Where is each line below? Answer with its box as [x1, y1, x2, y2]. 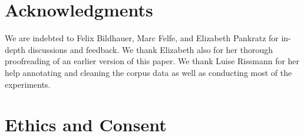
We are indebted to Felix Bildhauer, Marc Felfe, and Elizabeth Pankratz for [5, 32, 279, 44]
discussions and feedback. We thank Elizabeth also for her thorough [28, 43, 273, 55]
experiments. [5, 78, 51, 90]
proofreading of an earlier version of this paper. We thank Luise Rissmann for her [5, 55, 300, 67]
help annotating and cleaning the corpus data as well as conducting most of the [5, 66, 292, 78]
